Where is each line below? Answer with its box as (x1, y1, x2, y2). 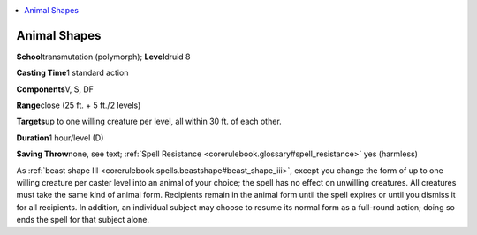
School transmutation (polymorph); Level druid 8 (16, 51, 191, 62)
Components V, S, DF (16, 84, 95, 95)
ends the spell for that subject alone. (16, 215, 150, 225)
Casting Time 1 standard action (16, 67, 129, 79)
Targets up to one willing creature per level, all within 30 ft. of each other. (16, 116, 282, 127)
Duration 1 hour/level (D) (16, 133, 104, 143)
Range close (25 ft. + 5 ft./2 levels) (16, 100, 141, 110)
